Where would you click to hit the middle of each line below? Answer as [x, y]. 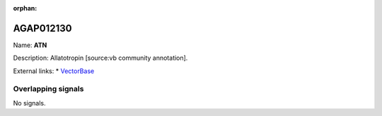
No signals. [29, 103]
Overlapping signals [48, 89]
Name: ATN [30, 45]
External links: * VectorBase [54, 71]
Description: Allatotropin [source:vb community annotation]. [100, 58]
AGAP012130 [42, 28]
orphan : [25, 8]
